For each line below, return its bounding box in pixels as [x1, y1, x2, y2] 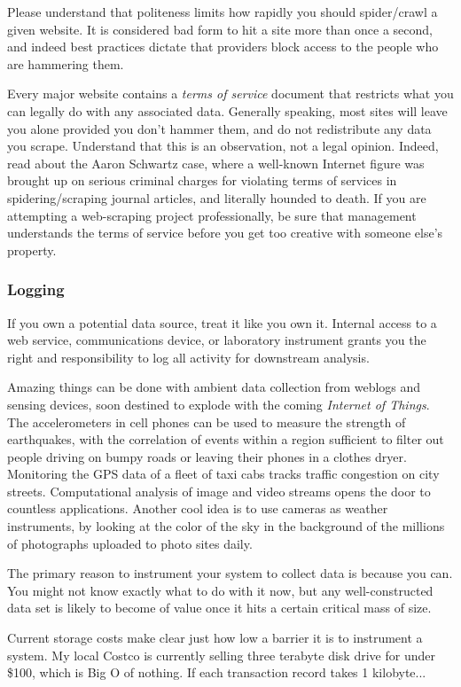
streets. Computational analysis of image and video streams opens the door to [7, 481, 431, 500]
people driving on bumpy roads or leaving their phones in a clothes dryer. [7, 447, 407, 465]
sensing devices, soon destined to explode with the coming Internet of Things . [7, 394, 430, 413]
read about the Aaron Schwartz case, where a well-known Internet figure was [7, 153, 425, 172]
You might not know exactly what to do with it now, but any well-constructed [7, 581, 434, 599]
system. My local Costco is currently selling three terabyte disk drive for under [7, 645, 435, 664]
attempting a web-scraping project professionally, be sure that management [7, 206, 417, 224]
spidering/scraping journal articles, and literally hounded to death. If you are [7, 188, 426, 207]
